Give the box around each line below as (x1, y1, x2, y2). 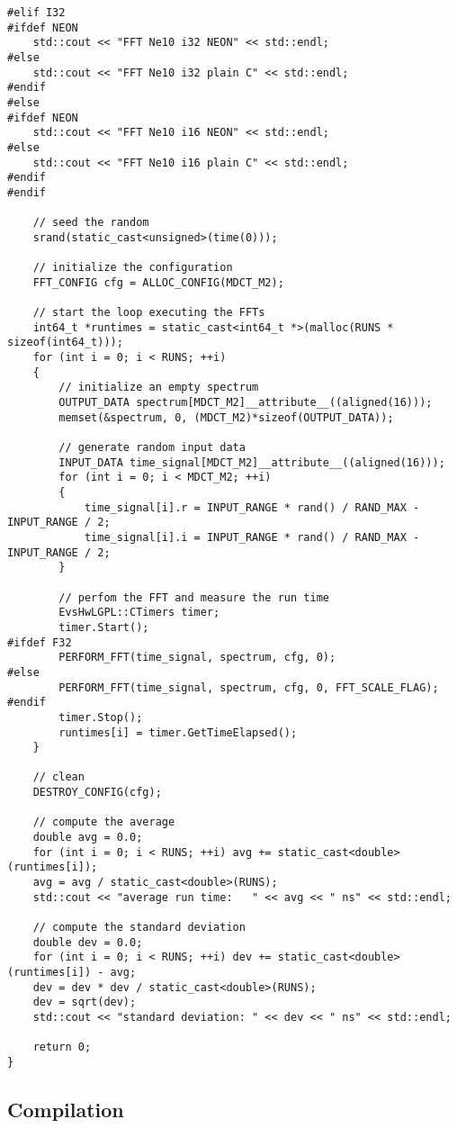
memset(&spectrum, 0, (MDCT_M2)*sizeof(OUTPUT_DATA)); (58, 411, 394, 424)
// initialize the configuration (32, 261, 233, 275)
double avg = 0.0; (32, 831, 143, 844)
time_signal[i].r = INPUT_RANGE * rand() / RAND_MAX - (84, 501, 420, 514)
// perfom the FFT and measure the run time (58, 591, 329, 604)
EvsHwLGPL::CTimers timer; (58, 606, 220, 619)
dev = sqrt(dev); (32, 996, 137, 1009)
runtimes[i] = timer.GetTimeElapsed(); (58, 726, 298, 739)
